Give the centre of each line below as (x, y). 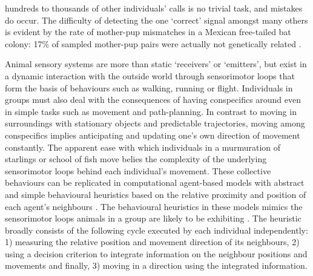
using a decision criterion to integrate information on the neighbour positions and (156, 253)
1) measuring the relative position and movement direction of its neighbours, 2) (152, 242)
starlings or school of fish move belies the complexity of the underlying (136, 159)
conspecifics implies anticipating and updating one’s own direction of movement (153, 135)
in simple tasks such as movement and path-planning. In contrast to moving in (151, 111)
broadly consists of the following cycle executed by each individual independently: (156, 230)
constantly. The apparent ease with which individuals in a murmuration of (143, 147)
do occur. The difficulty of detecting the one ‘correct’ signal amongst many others (156, 20)
